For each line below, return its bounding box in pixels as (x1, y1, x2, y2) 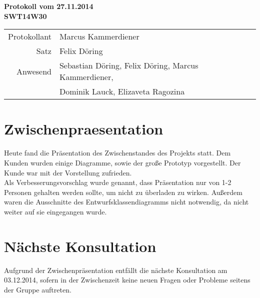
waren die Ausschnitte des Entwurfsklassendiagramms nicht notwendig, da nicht (4, 196, 249, 207)
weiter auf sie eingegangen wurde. (4, 206, 107, 216)
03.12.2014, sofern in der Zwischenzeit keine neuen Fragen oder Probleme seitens (4, 274, 250, 285)
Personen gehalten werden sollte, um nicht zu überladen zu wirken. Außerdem (4, 186, 242, 197)
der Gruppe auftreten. (4, 284, 71, 294)
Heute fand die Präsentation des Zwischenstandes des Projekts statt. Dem (4, 147, 231, 158)
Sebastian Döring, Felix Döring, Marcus (59, 59, 198, 71)
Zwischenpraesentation (4, 118, 163, 139)
